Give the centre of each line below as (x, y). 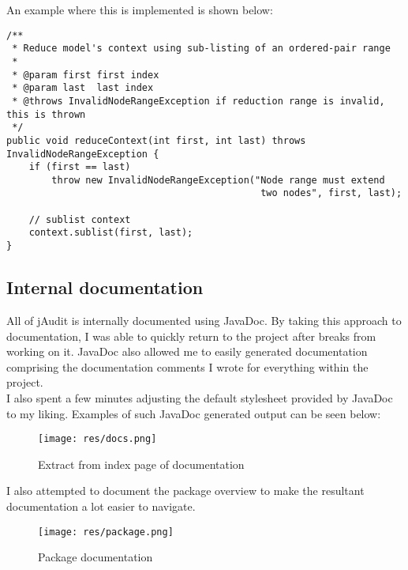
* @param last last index (83, 88)
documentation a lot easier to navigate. (101, 506)
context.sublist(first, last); (111, 233)
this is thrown (46, 114)
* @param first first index (86, 75)
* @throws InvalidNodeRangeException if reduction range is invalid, (198, 101)
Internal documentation (105, 287)
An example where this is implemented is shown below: (140, 9)
